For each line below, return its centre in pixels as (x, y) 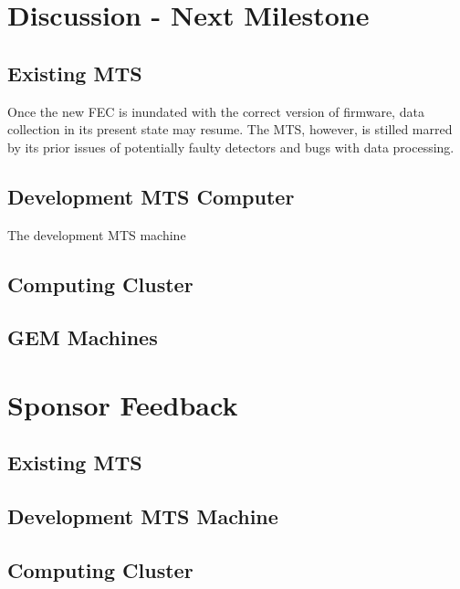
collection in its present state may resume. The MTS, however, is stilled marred (230, 129)
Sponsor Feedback (123, 404)
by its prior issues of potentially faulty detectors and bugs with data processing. (231, 147)
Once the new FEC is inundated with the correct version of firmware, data (216, 111)
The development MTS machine (97, 234)
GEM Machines (83, 337)
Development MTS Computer (151, 196)
